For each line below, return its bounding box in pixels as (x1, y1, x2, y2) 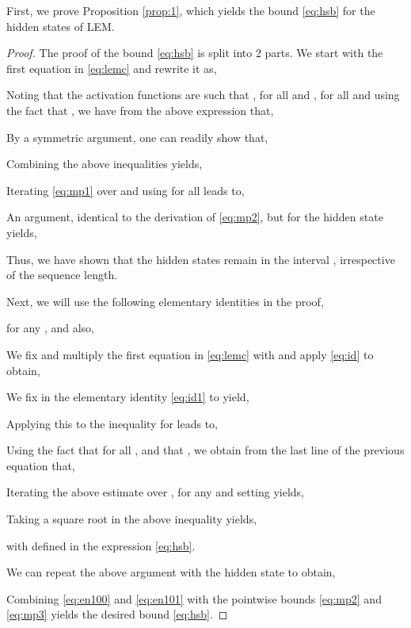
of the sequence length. (6, 266, 118, 283)
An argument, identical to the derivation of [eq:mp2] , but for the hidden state (6, 209, 383, 225)
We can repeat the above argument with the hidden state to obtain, (6, 564, 336, 580)
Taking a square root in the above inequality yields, (6, 511, 257, 527)
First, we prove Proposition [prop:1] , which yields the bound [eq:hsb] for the (6, 2, 375, 18)
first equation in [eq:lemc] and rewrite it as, (6, 59, 217, 76)
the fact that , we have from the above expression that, (6, 101, 274, 118)
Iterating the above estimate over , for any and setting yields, (6, 484, 304, 500)
